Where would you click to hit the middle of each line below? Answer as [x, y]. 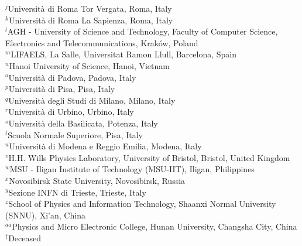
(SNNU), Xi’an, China [45, 215]
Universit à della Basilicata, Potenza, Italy [83, 123]
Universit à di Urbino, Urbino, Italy [71, 112]
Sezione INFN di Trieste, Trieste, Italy [77, 192]
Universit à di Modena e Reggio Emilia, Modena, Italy [105, 146]
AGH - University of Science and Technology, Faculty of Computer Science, [143, 31]
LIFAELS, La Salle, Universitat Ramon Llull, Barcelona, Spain [123, 54]
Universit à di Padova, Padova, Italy [72, 77]
